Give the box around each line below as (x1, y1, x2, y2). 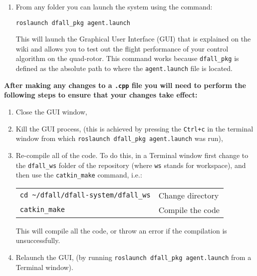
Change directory (158, 189, 219, 201)
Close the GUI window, (15, 106, 87, 116)
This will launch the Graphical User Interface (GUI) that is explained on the (15, 33, 251, 44)
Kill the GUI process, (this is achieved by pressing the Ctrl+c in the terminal (15, 123, 254, 133)
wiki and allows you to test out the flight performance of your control (15, 43, 229, 53)
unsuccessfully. (15, 235, 60, 245)
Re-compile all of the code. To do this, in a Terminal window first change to (15, 149, 249, 160)
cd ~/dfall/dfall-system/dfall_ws (19, 191, 151, 199)
